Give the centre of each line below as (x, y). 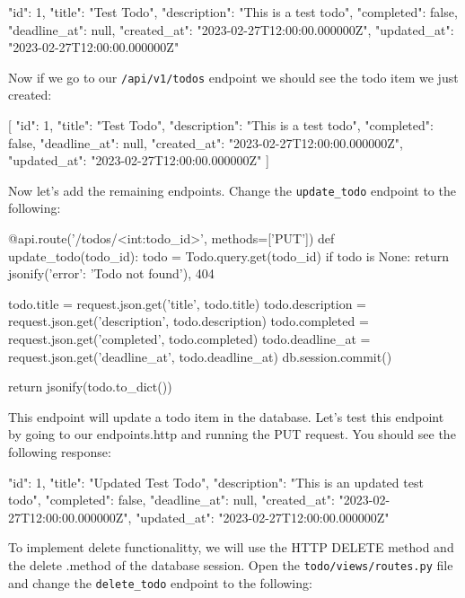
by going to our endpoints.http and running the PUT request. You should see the (232, 434)
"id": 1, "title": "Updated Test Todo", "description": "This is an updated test (216, 482)
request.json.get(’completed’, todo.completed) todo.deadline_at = (189, 339)
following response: (60, 452)
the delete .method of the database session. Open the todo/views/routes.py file (231, 564)
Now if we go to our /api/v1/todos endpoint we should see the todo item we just (233, 77)
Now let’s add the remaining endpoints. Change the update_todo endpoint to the (232, 190)
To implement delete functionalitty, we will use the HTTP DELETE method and (231, 547)
